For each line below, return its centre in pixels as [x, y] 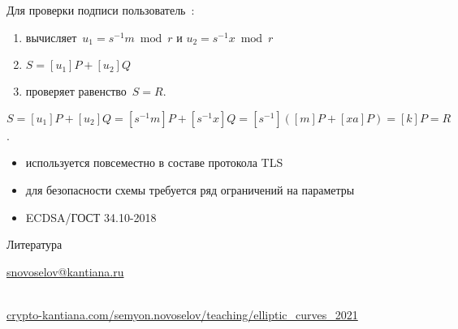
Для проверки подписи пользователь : [101, 10]
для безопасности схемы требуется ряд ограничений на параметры [190, 189]
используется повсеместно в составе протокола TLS [154, 162]
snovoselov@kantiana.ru [65, 271]
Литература [35, 244]
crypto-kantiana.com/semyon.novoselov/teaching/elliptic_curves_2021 [182, 314]
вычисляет [51, 37]
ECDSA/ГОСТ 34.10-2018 [91, 217]
